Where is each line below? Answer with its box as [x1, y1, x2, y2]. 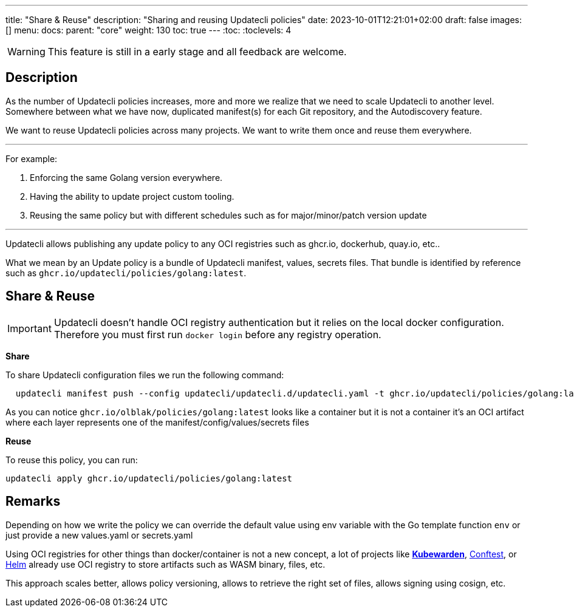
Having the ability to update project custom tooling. [30, 191, 234, 202]
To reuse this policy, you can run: [5, 454, 138, 465]
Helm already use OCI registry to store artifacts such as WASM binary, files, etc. [5, 559, 326, 569]
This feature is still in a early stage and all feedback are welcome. [47, 46, 347, 58]
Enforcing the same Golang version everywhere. [30, 172, 223, 183]
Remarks [5, 494, 61, 509]
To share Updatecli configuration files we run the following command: [5, 369, 284, 380]
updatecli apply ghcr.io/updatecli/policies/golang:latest [5, 473, 293, 483]
